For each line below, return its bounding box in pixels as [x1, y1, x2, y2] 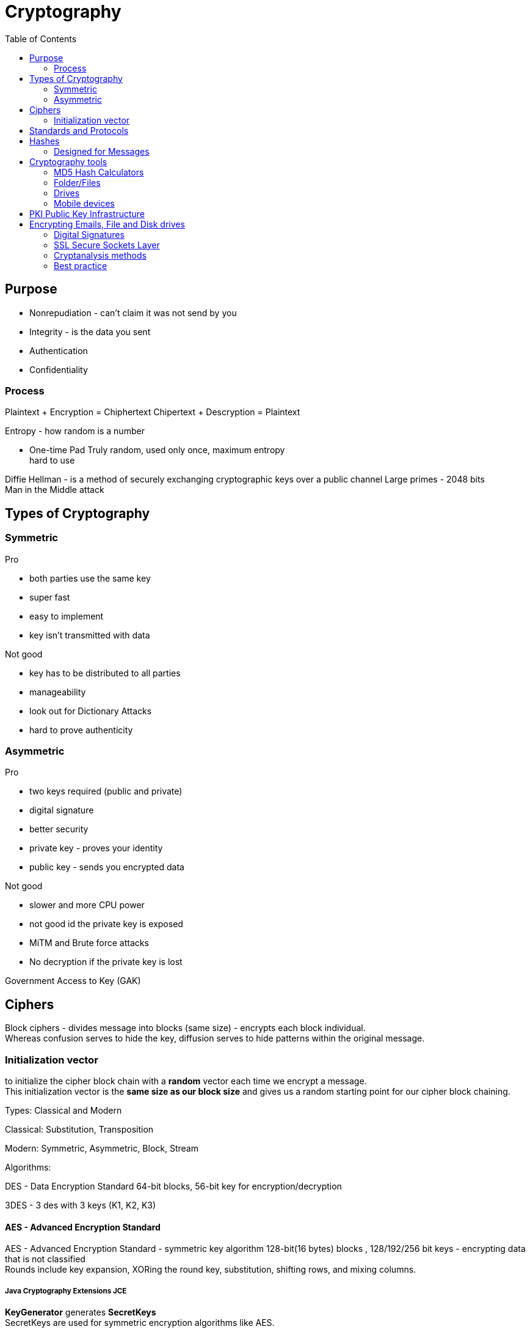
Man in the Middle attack [5, 484, 104, 495]
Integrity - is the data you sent [29, 326, 151, 337]
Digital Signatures [54, 229, 125, 240]
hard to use [29, 455, 75, 466]
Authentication [29, 345, 88, 356]
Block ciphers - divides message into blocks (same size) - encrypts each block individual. [5, 1023, 366, 1034]
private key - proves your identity [29, 843, 163, 854]
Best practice [54, 260, 107, 271]
